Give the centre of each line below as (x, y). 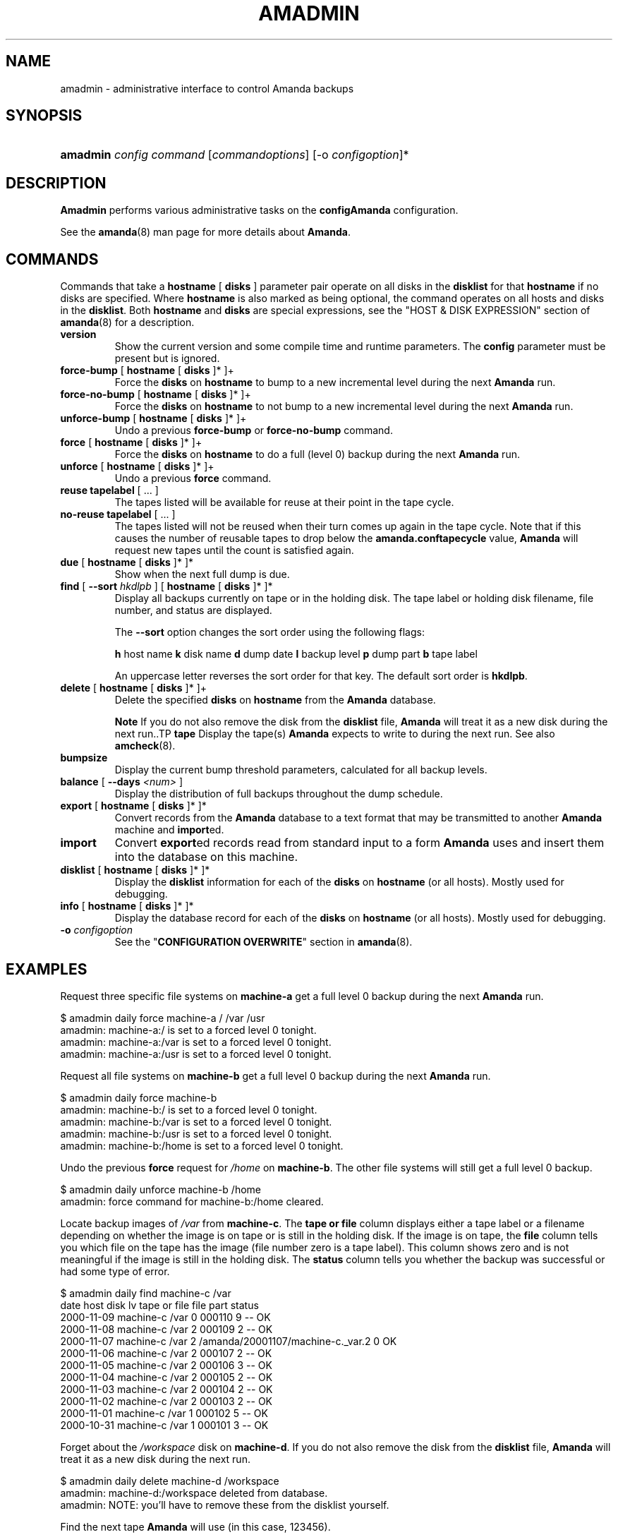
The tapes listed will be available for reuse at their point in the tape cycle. (284, 502)
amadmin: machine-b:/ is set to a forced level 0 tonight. (189, 1109)
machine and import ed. (169, 830)
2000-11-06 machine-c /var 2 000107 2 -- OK (166, 1353)
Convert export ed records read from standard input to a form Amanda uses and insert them (359, 843)
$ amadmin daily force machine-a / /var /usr (163, 1018)
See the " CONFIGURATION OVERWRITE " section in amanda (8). (263, 942)
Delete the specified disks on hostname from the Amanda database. (275, 700)
